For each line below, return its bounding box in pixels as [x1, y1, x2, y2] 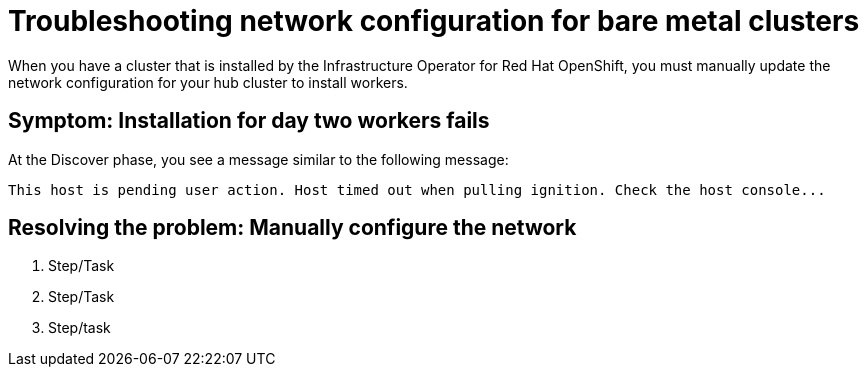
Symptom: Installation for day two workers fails [8, 108, 490, 134]
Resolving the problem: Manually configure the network [8, 215, 577, 241]
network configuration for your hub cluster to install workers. [8, 73, 408, 91]
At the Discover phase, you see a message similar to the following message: [8, 150, 509, 168]
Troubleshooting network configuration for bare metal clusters [8, 4, 860, 38]
